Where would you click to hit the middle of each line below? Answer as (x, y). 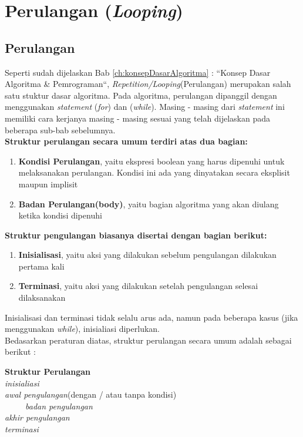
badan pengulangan (59, 406)
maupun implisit (48, 184)
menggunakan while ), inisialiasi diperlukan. (82, 329)
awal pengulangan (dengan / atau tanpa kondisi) (91, 394)
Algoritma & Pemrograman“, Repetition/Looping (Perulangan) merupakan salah (148, 84)
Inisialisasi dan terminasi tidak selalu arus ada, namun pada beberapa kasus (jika (151, 317)
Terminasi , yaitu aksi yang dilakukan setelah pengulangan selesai (138, 286)
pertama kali (41, 266)
